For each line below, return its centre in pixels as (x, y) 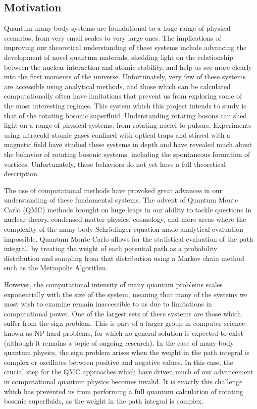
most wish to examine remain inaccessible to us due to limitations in (108, 304)
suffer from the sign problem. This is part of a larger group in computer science (125, 323)
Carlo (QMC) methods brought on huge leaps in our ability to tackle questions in (128, 209)
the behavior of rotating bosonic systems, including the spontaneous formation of (127, 154)
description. (22, 174)
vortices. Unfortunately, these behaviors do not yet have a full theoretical (115, 164)
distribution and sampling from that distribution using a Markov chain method (124, 258)
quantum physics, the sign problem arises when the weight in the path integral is (127, 352)
